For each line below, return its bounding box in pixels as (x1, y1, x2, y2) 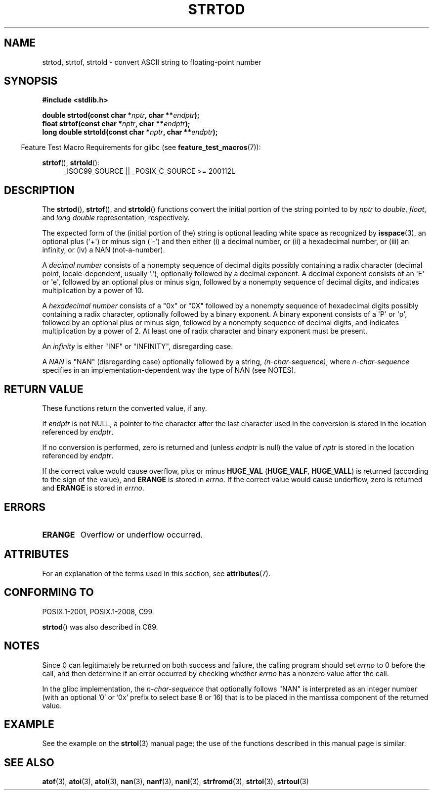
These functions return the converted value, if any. (42, 404, 207, 413)
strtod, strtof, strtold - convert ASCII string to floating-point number (42, 57, 261, 66)
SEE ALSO (4, 756, 54, 769)
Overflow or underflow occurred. (80, 529, 203, 540)
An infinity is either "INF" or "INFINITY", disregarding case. (42, 342, 233, 351)
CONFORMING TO (4, 586, 94, 599)
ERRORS (4, 500, 46, 513)
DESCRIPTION (4, 184, 75, 197)
